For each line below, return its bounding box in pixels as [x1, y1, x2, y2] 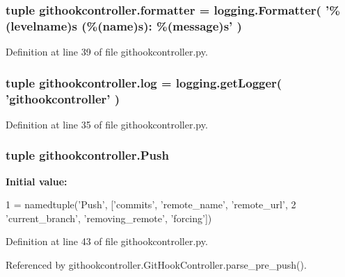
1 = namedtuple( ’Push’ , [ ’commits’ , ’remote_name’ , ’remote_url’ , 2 [6, 197, 296, 212]
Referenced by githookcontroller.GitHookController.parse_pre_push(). [6, 258, 307, 272]
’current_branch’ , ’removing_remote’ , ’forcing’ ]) [6, 210, 212, 225]
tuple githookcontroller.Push [6, 146, 169, 164]
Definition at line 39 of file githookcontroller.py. [6, 44, 208, 59]
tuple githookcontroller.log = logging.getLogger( [6, 74, 282, 91]
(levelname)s [6, 17, 78, 34]
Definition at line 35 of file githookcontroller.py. [6, 117, 208, 131]
